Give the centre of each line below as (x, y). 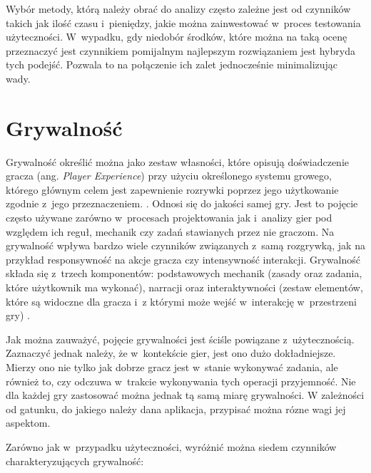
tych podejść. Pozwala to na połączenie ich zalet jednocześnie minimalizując (172, 64)
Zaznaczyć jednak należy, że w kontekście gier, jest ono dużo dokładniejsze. (171, 353)
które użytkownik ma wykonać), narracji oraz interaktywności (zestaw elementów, (184, 287)
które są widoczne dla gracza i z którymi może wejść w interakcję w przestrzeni (181, 301)
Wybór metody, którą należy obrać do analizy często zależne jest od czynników (178, 9)
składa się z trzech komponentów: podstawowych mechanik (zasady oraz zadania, (184, 273)
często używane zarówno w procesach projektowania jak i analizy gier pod (169, 218)
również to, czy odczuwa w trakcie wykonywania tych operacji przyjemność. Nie (181, 381)
